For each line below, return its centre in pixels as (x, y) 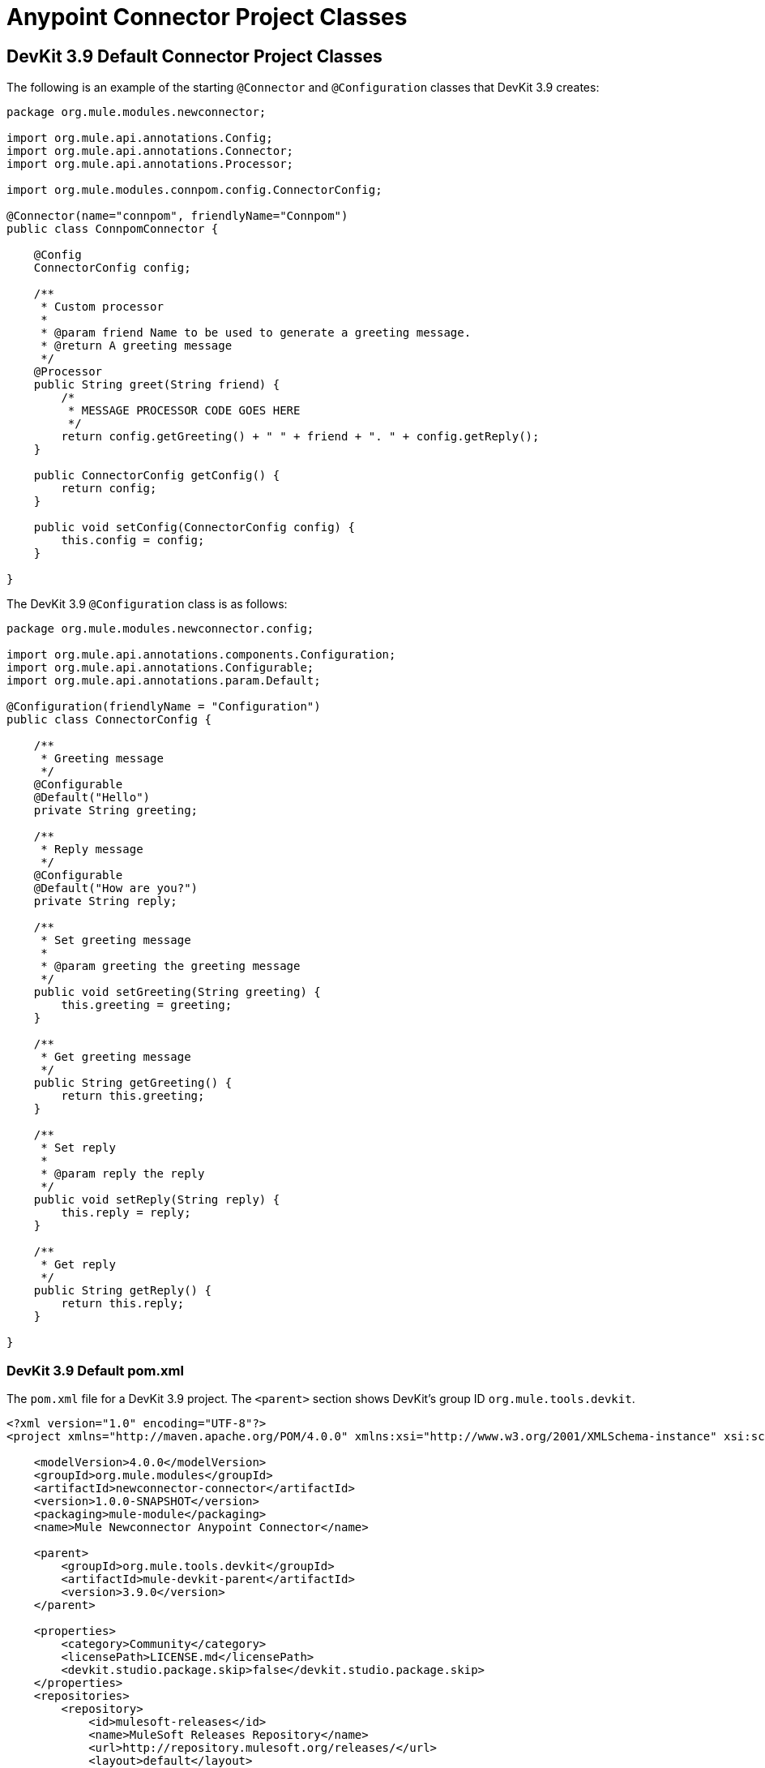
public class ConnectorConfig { (109, 720)
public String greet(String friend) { (157, 385)
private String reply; (105, 901)
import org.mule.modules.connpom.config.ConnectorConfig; (194, 190)
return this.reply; (123, 1304)
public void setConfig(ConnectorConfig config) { (194, 528)
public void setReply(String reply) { (157, 1200)
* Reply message (92, 850)
